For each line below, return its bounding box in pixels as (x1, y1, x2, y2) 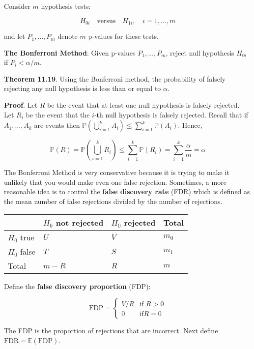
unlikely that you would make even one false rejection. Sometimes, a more (4, 176, 226, 187)
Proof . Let (4, 100, 38, 110)
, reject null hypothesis (166, 47, 234, 58)
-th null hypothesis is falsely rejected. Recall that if (94, 109, 249, 119)
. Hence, (178, 120, 202, 130)
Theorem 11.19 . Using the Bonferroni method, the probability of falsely (4, 73, 226, 84)
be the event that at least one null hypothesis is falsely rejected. (47, 100, 240, 110)
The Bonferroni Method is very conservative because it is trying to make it (4, 167, 229, 177)
